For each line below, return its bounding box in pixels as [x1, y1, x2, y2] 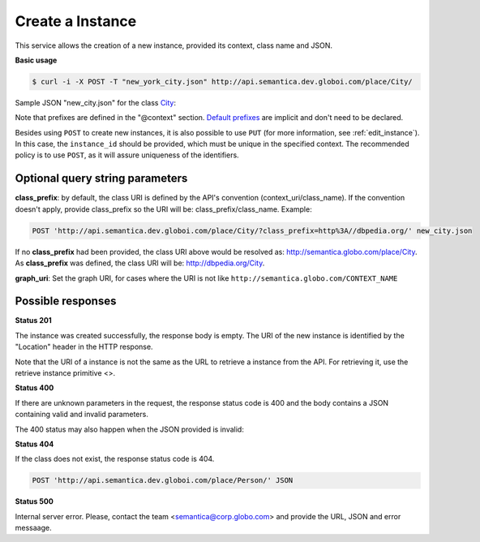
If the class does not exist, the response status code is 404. [15, 454, 215, 464]
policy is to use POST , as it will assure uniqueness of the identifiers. [15, 150, 239, 160]
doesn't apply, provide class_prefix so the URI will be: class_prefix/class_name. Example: [15, 204, 312, 214]
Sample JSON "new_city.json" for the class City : [15, 97, 177, 107]
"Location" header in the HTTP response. [15, 342, 153, 352]
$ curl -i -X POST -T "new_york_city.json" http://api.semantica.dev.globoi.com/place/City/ [32, 77, 413, 86]
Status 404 [15, 439, 54, 449]
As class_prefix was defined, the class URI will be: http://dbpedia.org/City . [15, 258, 265, 268]
